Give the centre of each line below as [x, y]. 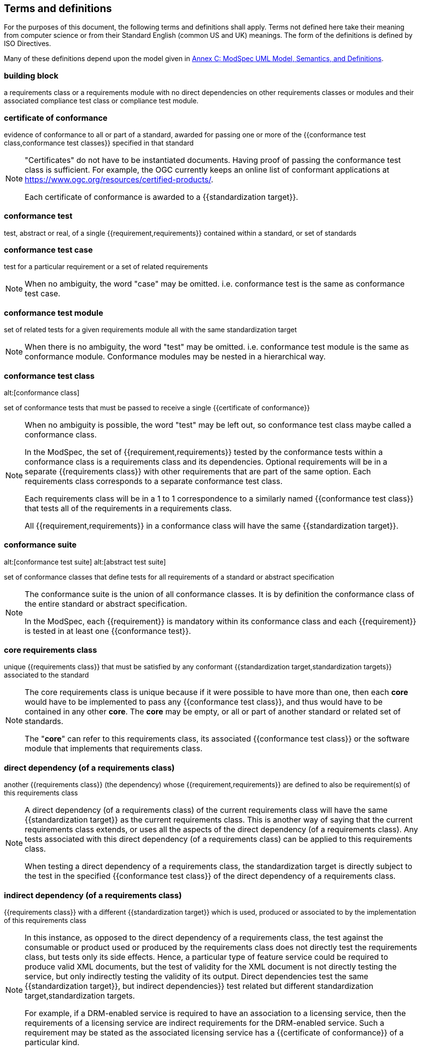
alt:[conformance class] [42, 392]
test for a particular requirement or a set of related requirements [106, 267]
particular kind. [52, 1042]
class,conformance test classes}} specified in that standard [99, 143]
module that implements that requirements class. [114, 749]
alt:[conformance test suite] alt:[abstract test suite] [85, 562]
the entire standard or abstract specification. [106, 604]
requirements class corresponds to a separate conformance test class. [154, 481]
